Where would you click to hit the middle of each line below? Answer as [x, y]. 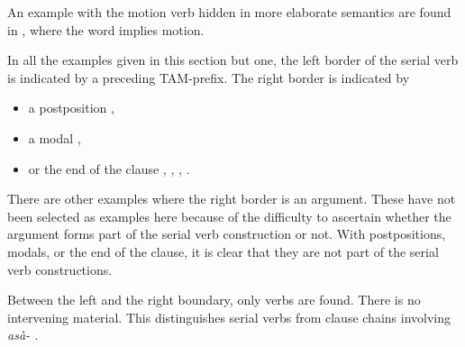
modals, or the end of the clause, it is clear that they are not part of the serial [223, 251]
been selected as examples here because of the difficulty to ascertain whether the [229, 216]
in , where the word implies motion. [106, 29]
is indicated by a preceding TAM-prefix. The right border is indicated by [209, 77]
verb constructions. [60, 269]
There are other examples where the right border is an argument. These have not [232, 199]
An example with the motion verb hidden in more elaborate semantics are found [229, 12]
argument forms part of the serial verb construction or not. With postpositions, [227, 234]
